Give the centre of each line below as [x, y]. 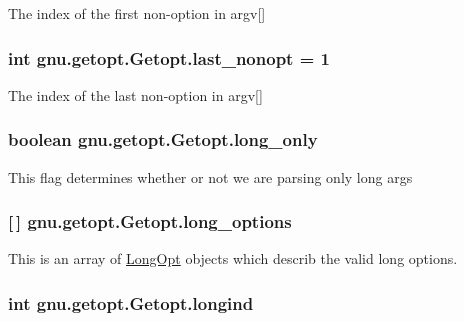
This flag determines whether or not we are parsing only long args [210, 176]
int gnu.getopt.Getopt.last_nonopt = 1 [169, 57]
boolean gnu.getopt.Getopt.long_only [163, 139]
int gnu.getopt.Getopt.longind [131, 302]
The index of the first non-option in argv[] [137, 13]
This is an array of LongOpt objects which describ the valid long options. [233, 258]
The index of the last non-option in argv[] [135, 94]
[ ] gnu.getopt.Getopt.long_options [150, 221]
